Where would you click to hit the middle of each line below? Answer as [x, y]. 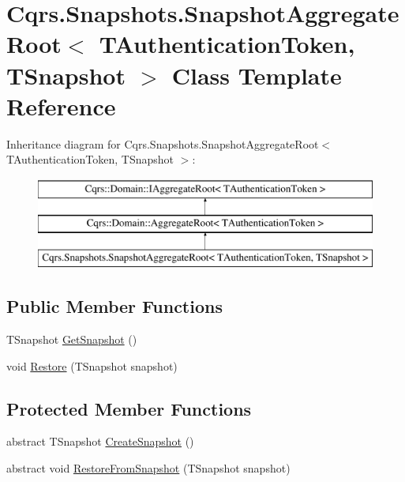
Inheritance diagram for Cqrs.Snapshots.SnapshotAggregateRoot [163, 143]
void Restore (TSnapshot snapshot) [92, 365]
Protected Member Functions [129, 408]
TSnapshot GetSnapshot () [72, 339]
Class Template [257, 75]
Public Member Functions [114, 306]
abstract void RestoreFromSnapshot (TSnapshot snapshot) [148, 468]
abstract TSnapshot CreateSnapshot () [100, 441]
